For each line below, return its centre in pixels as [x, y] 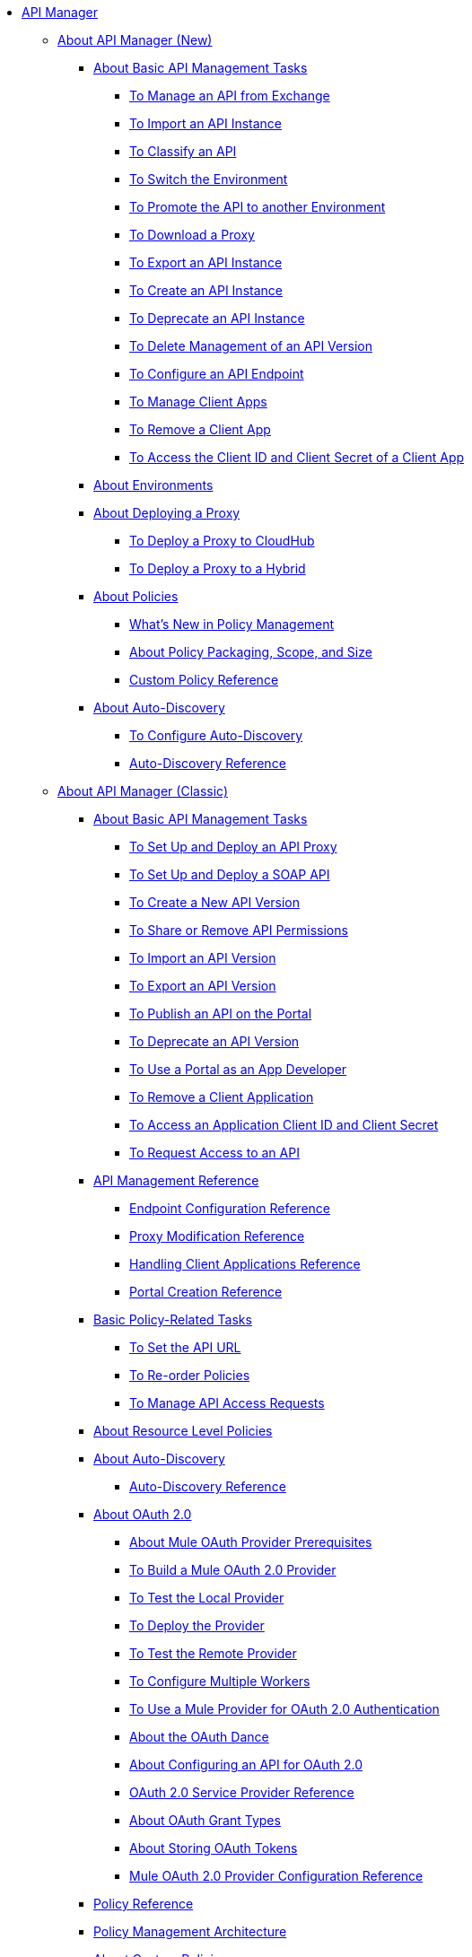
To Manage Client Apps [198, 402]
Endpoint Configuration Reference [230, 1208]
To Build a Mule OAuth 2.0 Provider [233, 1570]
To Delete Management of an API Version [251, 346]
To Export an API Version [203, 986]
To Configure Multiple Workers [220, 1681]
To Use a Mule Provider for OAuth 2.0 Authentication [284, 1709]
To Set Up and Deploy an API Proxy [233, 847]
